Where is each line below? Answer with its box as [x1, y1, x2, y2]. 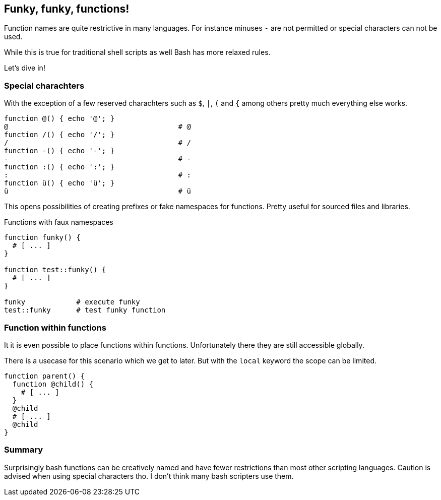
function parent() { [4, 371, 85, 380]
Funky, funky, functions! [4, 3, 130, 15]
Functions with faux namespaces [4, 218, 113, 227]
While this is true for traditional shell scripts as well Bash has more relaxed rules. [4, 48, 271, 57]
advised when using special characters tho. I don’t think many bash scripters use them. [4, 471, 294, 480]
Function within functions [4, 322, 106, 333]
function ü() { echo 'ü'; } [4, 179, 115, 187]
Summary [4, 445, 43, 455]
